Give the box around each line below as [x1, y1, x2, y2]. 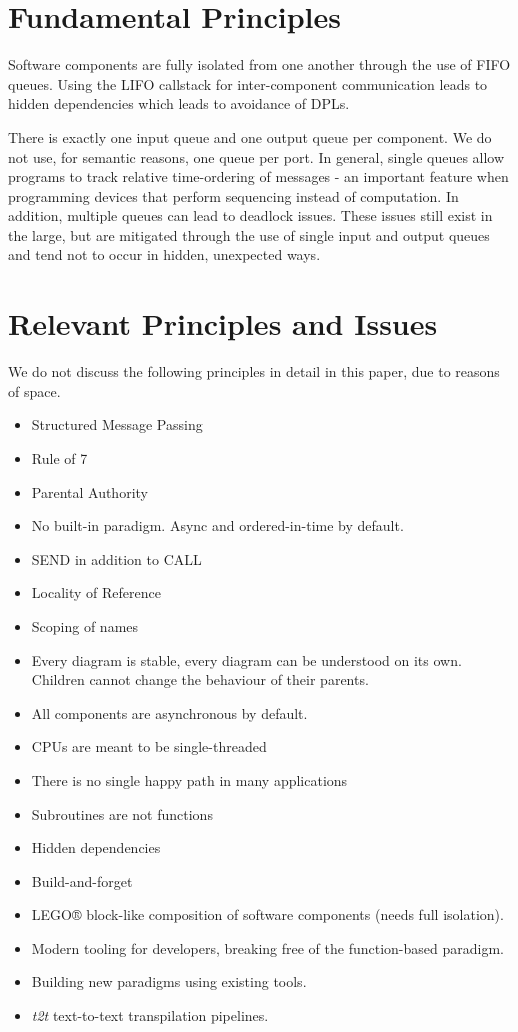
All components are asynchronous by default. [31, 702, 308, 723]
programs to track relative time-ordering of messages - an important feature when [8, 166, 509, 187]
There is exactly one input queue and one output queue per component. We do [8, 126, 492, 147]
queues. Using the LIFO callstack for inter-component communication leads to [8, 73, 488, 94]
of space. [8, 380, 61, 401]
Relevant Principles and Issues [8, 303, 438, 344]
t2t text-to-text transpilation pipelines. [31, 1005, 269, 1026]
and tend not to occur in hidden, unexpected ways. [8, 244, 321, 265]
